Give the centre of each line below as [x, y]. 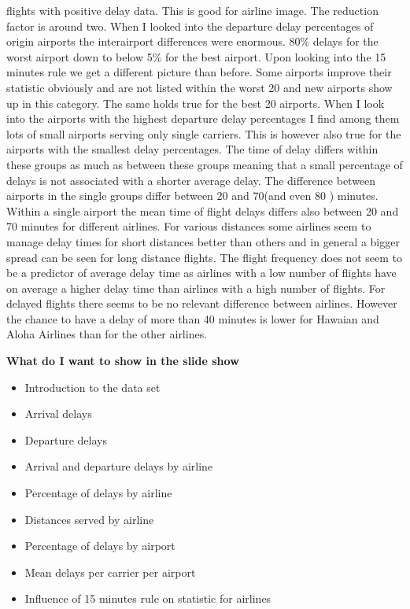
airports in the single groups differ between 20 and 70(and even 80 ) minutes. [192, 196]
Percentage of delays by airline [98, 493]
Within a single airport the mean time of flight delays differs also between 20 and [203, 210]
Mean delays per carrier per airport [110, 572]
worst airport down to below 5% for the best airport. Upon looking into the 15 [196, 56]
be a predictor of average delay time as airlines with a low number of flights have [201, 273]
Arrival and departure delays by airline [119, 466]
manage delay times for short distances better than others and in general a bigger [203, 241]
